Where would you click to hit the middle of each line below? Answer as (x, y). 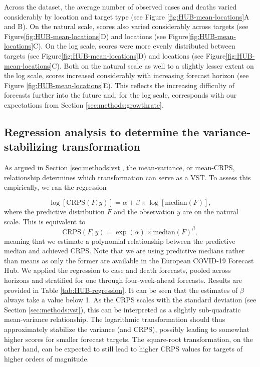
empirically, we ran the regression (55, 187)
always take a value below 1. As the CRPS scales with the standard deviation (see (130, 300)
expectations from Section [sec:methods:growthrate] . (84, 104)
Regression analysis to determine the (102, 131)
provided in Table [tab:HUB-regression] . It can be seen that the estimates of (121, 290)
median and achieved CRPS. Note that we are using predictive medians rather (124, 251)
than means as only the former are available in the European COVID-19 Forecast (129, 260)
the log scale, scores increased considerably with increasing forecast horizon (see (126, 75)
